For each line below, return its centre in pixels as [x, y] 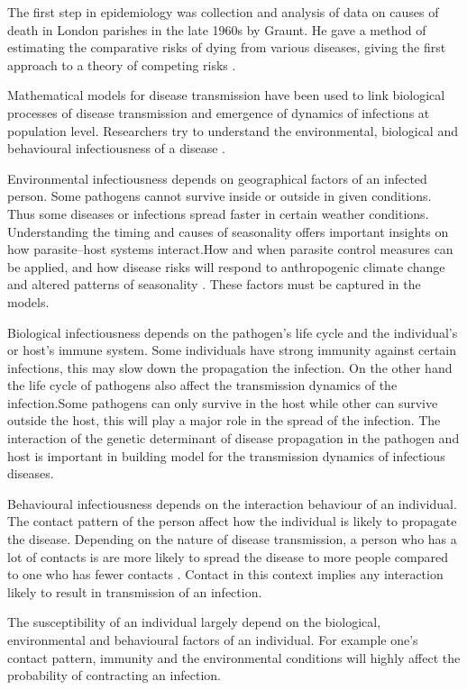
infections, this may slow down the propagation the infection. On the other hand [230, 367]
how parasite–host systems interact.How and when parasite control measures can [230, 249]
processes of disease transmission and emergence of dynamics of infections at [219, 112]
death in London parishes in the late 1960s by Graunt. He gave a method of [217, 29]
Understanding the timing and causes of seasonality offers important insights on [228, 231]
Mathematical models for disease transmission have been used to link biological [226, 95]
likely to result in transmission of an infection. [135, 591]
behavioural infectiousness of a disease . [116, 148]
